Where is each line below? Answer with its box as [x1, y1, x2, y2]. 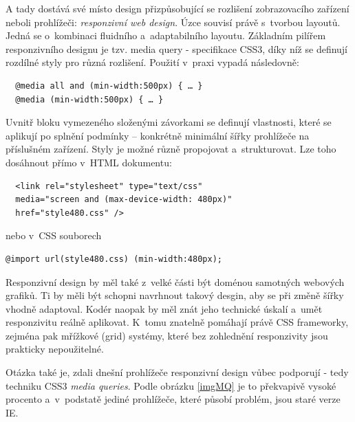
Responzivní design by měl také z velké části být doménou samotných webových [6, 274, 345, 289]
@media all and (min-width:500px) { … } [15, 80, 203, 91]
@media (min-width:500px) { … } [15, 94, 164, 104]
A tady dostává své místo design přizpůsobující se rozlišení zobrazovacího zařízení [6, 1, 349, 15]
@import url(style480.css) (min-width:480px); [6, 254, 222, 264]
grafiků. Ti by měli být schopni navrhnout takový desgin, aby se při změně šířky [6, 288, 344, 302]
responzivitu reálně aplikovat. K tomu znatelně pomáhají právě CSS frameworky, [6, 315, 349, 329]
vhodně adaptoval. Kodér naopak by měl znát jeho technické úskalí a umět [6, 301, 323, 315]
